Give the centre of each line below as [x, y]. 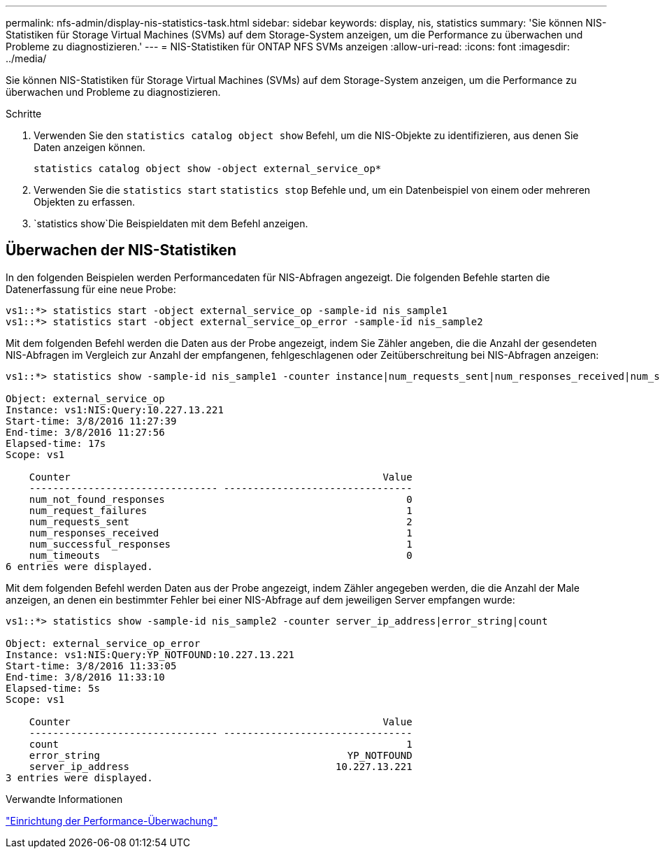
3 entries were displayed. [79, 777]
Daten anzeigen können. [89, 147]
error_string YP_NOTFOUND [221, 755]
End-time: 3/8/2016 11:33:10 [85, 677]
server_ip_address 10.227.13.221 [221, 766]
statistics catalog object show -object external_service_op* [208, 169]
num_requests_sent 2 [221, 521]
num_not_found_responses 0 [221, 499]
